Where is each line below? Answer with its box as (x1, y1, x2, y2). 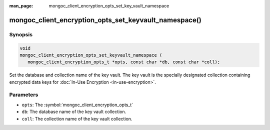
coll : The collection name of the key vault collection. (21, 116, 132, 122)
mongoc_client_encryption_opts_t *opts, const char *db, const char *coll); (27, 59, 220, 65)
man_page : (9, 3, 33, 8)
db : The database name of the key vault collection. (21, 109, 126, 115)
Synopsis (9, 31, 32, 38)
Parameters (9, 91, 38, 98)
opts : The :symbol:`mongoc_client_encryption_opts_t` (21, 102, 133, 108)
